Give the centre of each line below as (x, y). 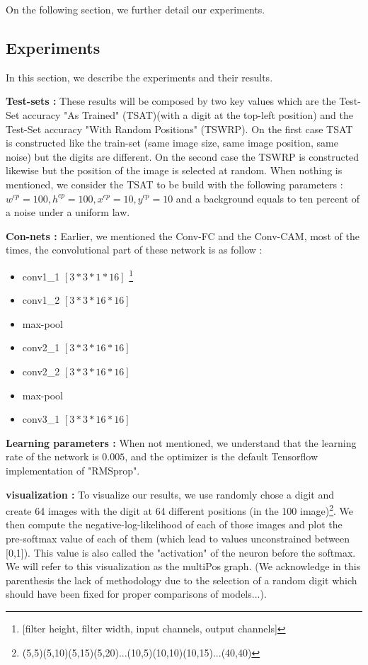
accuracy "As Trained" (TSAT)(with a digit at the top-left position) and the (188, 114)
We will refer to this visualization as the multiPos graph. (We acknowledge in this (183, 566)
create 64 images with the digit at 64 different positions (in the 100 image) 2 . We (180, 510)
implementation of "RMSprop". (73, 470)
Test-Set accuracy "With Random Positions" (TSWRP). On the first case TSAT (179, 129)
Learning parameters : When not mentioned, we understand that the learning (181, 442)
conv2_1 (41, 347)
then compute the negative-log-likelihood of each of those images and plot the (174, 524)
